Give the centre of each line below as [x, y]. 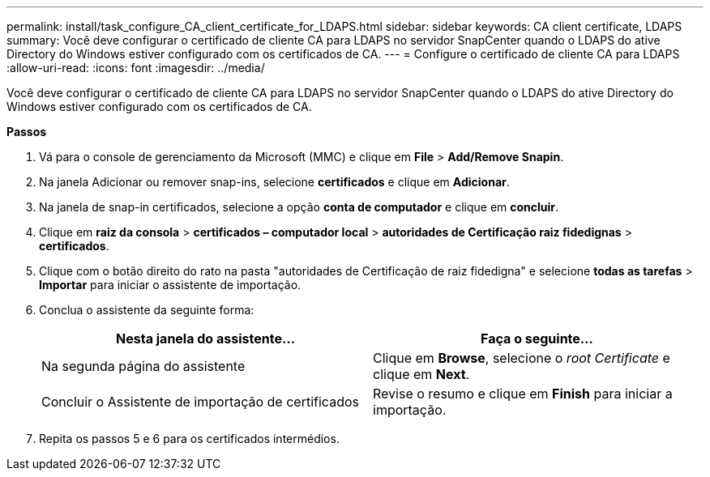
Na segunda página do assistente [143, 366]
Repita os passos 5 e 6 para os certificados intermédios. [189, 439]
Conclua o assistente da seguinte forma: [147, 310]
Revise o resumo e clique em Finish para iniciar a [523, 394]
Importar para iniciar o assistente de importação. [170, 285]
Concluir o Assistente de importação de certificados [200, 402]
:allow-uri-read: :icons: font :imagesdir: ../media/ [136, 68]
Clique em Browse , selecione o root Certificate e [522, 358]
